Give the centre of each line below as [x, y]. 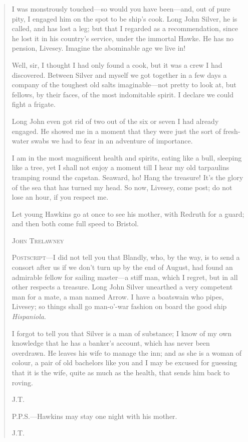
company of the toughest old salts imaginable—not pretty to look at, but [124, 85]
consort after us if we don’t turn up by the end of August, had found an [122, 267]
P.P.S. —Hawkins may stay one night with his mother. [94, 416]
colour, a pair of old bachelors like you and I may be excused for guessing [125, 362]
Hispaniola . [29, 316]
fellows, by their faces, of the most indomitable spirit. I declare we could [122, 94]
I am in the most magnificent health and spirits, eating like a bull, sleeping [127, 157]
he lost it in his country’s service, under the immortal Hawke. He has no [123, 38]
